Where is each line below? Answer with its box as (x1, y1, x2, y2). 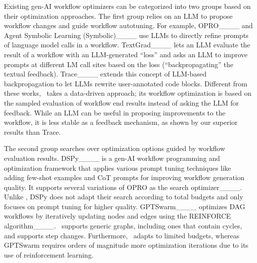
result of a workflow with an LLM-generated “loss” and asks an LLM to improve (4, 49, 248, 59)
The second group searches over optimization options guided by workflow (4, 143, 225, 153)
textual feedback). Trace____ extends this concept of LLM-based (4, 69, 207, 79)
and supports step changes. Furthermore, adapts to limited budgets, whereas (4, 230, 240, 240)
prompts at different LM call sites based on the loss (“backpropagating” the (4, 59, 233, 69)
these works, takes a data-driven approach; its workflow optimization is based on (4, 88, 252, 98)
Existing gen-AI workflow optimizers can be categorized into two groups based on (4, 1, 251, 11)
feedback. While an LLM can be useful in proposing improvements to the (4, 107, 225, 117)
